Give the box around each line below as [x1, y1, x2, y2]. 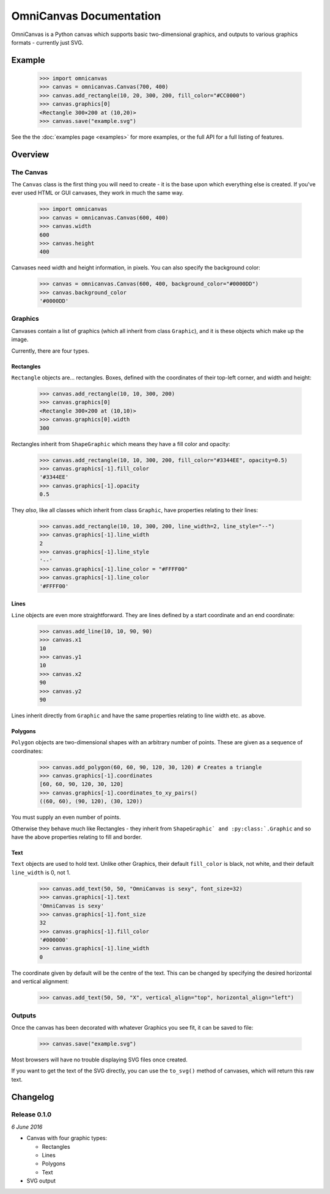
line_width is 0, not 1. [11, 868, 71, 876]
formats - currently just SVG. [11, 38, 84, 46]
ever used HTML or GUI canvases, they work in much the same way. [11, 189, 184, 197]
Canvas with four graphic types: [26, 1134, 108, 1142]
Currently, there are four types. [11, 347, 90, 354]
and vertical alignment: [11, 978, 69, 985]
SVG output [26, 1177, 56, 1185]
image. [11, 336, 29, 343]
